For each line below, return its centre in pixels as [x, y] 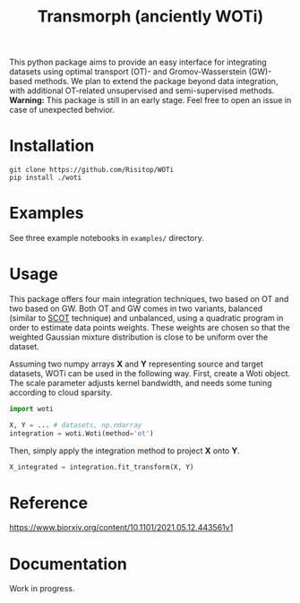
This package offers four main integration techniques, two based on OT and [149, 299]
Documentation [69, 564]
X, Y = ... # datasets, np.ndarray [76, 425]
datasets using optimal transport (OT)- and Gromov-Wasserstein [128, 72]
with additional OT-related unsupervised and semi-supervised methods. [142, 90]
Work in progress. [42, 589]
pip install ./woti [46, 178]
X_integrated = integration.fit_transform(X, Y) [102, 467]
